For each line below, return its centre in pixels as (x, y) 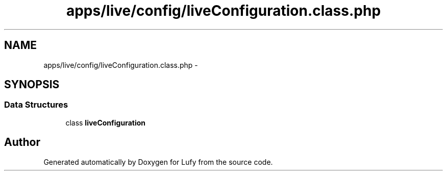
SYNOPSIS (32, 85)
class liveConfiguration (105, 122)
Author (22, 142)
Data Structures (36, 105)
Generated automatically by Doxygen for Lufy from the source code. (158, 162)
